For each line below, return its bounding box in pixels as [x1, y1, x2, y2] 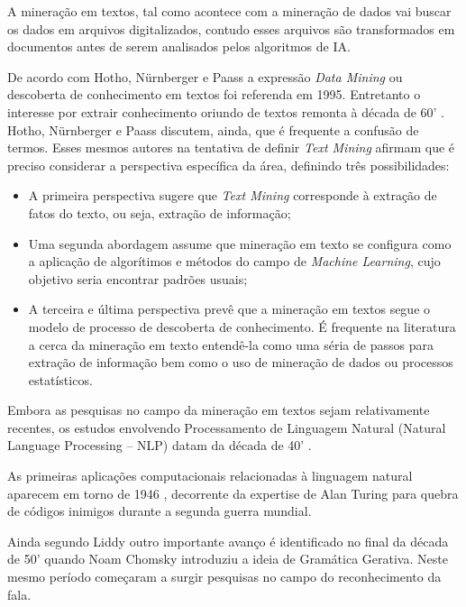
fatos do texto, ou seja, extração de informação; [28, 203, 291, 222]
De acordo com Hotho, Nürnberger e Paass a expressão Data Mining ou [7, 67, 403, 86]
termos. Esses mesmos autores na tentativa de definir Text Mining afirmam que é [7, 138, 455, 157]
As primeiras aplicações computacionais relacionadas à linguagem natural [7, 466, 413, 485]
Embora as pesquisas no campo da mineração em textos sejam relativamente [7, 400, 430, 419]
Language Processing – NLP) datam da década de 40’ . [7, 436, 312, 455]
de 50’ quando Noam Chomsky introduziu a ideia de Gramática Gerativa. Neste [7, 549, 448, 568]
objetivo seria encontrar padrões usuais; [28, 269, 248, 288]
